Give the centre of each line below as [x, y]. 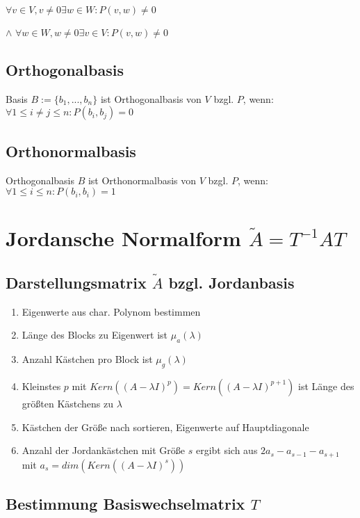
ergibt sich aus [227, 450]
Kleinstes [41, 386]
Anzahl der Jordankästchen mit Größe [104, 450]
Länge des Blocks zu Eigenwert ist [95, 335]
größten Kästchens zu [68, 403]
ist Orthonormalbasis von [142, 180]
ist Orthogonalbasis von [151, 98]
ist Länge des [326, 386]
